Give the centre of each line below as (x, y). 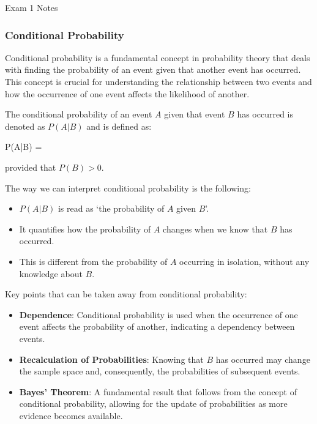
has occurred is (265, 114)
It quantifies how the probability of (85, 229)
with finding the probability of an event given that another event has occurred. (153, 69)
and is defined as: (119, 126)
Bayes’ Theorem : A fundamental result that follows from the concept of (158, 391)
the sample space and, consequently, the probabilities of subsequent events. (160, 371)
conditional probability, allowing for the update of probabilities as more (153, 404)
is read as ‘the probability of (111, 208)
